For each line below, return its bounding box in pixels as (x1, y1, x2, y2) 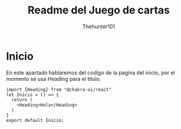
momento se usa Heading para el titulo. (6, 75, 102, 82)
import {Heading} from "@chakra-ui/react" (6, 86, 112, 93)
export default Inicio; (6, 117, 65, 123)
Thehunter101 (82, 23, 116, 30)
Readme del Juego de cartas (27, 4, 170, 17)
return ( (11, 97, 33, 103)
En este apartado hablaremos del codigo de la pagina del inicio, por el (6, 69, 175, 76)
